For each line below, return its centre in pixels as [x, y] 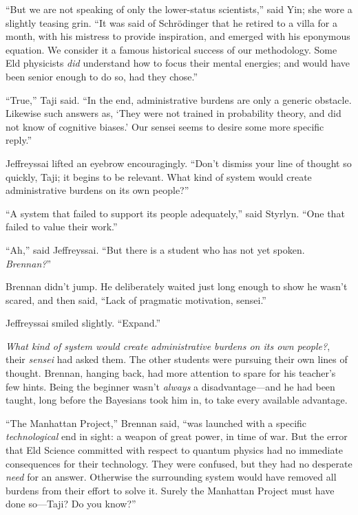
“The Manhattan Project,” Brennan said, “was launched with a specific [156, 423]
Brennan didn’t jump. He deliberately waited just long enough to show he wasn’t [177, 286]
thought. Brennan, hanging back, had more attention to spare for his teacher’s [171, 373]
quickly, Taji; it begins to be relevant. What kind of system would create [159, 176]
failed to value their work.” [62, 227]
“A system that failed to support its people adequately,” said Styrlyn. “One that [175, 213]
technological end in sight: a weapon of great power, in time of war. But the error [177, 436]
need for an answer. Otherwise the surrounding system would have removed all [171, 477]
